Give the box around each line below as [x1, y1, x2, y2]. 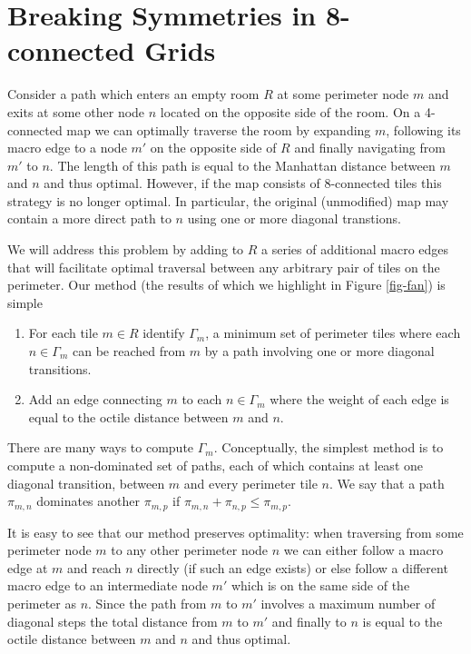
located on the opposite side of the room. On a [160, 102, 421, 121]
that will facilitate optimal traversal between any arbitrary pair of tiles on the [7, 257, 440, 276]
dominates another [36, 491, 140, 510]
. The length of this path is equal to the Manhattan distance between [49, 155, 436, 174]
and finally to [271, 611, 347, 630]
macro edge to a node [7, 138, 127, 157]
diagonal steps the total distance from [7, 611, 218, 630]
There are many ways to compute [7, 438, 194, 457]
